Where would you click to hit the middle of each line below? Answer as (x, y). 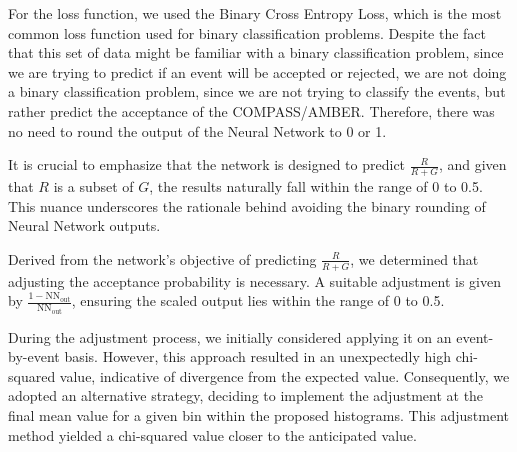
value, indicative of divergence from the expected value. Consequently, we (284, 375)
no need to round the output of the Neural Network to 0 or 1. (197, 130)
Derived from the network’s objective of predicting (162, 258)
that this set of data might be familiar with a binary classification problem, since (256, 52)
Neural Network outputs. (84, 225)
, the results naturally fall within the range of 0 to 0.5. (316, 185)
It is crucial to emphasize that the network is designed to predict (207, 164)
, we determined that (414, 258)
